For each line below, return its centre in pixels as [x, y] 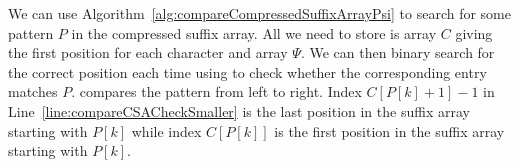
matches [33, 91]
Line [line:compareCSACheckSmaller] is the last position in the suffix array [239, 110]
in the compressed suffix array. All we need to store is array [254, 32]
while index [166, 130]
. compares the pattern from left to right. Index [216, 91]
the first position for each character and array [148, 52]
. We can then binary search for [397, 52]
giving [474, 32]
